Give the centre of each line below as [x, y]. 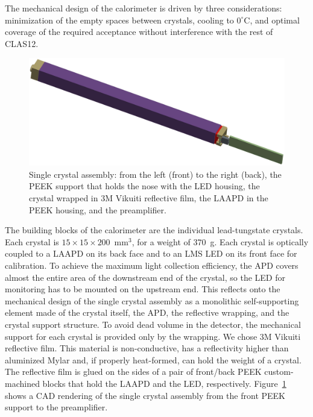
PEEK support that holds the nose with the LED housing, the [144, 186]
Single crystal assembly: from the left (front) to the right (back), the [155, 174]
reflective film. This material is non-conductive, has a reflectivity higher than [147, 348]
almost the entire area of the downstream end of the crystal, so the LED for [145, 277]
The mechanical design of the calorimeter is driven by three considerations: [144, 8]
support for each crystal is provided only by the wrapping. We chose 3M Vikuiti [153, 336]
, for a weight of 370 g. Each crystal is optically [220, 241]
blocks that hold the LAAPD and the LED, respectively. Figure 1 [164, 383]
